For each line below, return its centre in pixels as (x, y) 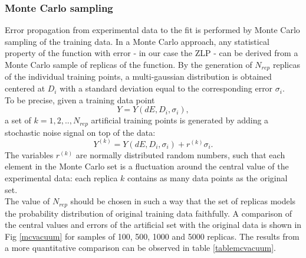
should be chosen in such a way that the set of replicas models (183, 201)
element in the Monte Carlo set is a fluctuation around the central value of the (147, 166)
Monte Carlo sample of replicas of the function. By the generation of (129, 64)
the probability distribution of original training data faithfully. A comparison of (148, 213)
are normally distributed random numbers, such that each (180, 154)
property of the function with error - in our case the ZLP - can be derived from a (152, 53)
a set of (18, 120)
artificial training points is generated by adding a (180, 120)
